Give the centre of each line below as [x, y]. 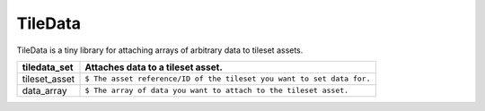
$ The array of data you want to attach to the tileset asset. [217, 91]
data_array [44, 90]
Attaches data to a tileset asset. [154, 67]
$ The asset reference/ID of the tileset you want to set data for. [228, 79]
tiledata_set [48, 67]
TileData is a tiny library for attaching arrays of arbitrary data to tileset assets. [160, 50]
